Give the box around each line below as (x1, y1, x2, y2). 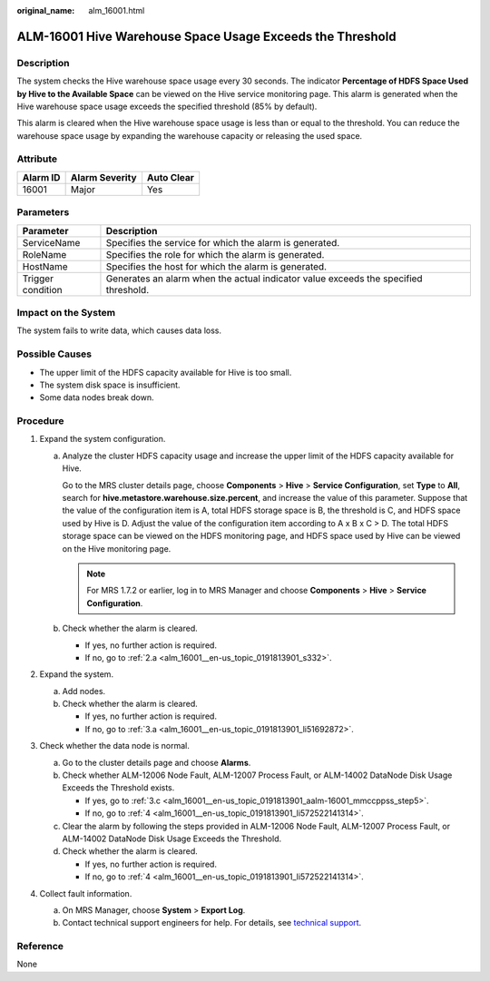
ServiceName (22, 236, 81, 249)
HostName (22, 260, 68, 272)
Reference (16, 940, 64, 953)
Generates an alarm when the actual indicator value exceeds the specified (105, 272, 423, 285)
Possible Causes (16, 348, 93, 360)
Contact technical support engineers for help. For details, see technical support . (62, 917, 362, 928)
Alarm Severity (70, 171, 137, 183)
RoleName (22, 248, 67, 260)
